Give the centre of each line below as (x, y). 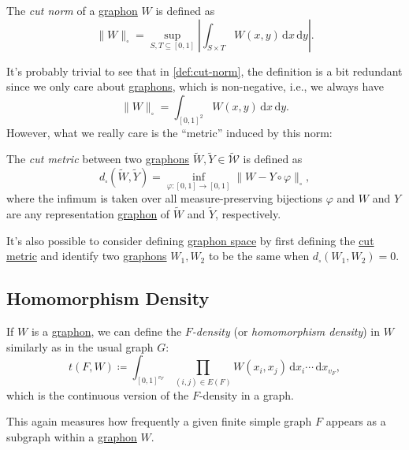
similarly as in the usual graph (80, 346)
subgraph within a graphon (72, 436)
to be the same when (259, 256)
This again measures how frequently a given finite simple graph (159, 421)
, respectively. (248, 214)
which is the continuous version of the (98, 394)
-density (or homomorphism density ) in (286, 331)
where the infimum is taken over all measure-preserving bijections (165, 198)
